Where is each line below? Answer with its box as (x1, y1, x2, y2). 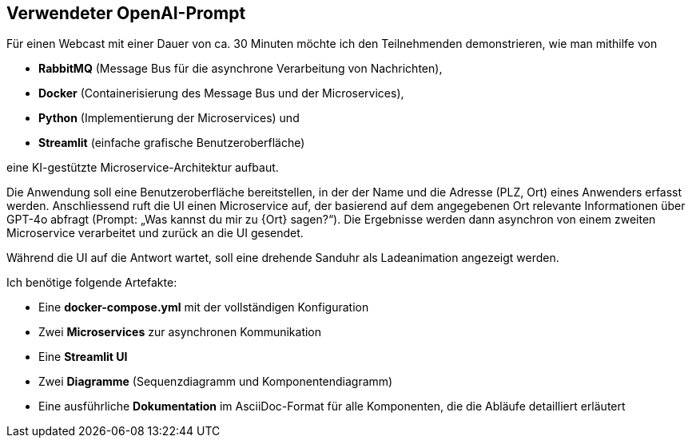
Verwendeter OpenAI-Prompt (6, 3, 246, 23)
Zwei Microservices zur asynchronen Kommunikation (38, 325, 322, 339)
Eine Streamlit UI (38, 350, 128, 364)
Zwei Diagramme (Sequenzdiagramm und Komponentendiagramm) (38, 375, 393, 389)
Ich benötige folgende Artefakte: (6, 276, 177, 290)
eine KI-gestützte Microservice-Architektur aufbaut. (6, 161, 279, 175)
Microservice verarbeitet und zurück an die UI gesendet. (6, 226, 304, 240)
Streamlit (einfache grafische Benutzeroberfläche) (38, 136, 305, 150)
